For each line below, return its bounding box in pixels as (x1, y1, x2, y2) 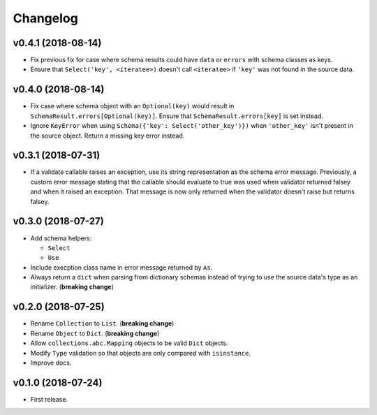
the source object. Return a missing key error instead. (30, 131, 185, 140)
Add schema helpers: (30, 234, 92, 242)
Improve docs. (30, 358, 72, 367)
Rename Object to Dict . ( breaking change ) (30, 329, 160, 337)
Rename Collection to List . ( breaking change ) (30, 319, 175, 328)
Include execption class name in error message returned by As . (30, 263, 213, 272)
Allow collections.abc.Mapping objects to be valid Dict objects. (30, 339, 228, 347)
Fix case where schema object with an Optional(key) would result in (30, 102, 235, 110)
